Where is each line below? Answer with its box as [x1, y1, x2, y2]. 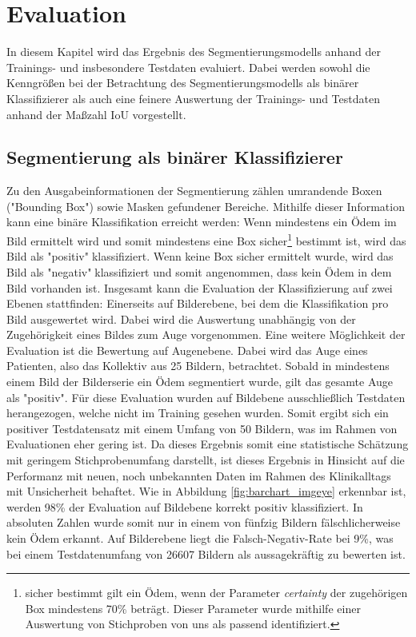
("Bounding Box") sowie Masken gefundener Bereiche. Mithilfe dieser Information [6, 197, 405, 214]
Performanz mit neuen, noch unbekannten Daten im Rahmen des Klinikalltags [6, 467, 391, 484]
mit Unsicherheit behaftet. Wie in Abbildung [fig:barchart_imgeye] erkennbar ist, [6, 483, 406, 500]
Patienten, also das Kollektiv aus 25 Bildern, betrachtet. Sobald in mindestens [6, 357, 390, 374]
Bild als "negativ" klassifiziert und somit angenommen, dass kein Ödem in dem [6, 263, 392, 280]
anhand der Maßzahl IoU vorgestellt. [6, 106, 186, 122]
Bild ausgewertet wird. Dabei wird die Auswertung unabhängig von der [6, 310, 356, 327]
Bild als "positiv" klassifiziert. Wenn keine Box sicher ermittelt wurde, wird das [6, 248, 394, 265]
